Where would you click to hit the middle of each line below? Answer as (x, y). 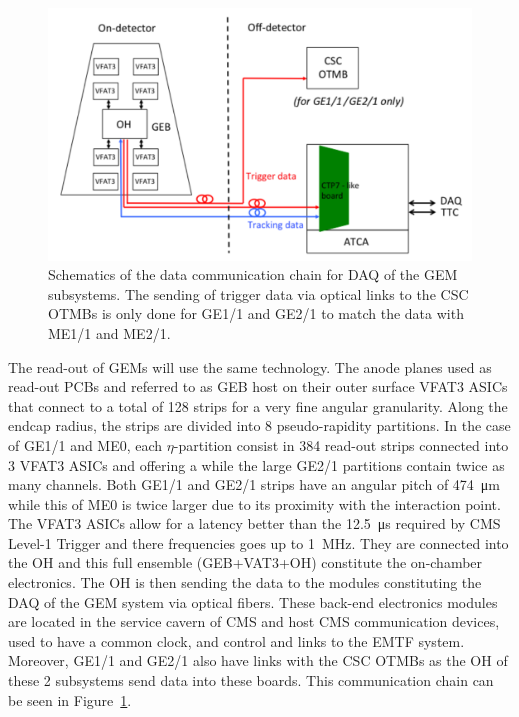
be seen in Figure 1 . (70, 699)
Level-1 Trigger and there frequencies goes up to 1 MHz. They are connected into (258, 542)
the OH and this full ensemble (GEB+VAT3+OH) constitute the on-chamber (245, 562)
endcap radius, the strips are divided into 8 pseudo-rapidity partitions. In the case (259, 425)
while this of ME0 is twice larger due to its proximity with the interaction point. (254, 503)
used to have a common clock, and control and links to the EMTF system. (236, 640)
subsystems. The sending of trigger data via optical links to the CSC (258, 293)
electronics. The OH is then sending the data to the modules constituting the (245, 582)
